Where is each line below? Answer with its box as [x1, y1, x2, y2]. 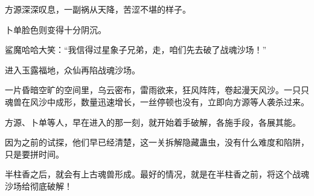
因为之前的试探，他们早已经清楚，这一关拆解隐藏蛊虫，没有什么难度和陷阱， [5, 136, 309, 149]
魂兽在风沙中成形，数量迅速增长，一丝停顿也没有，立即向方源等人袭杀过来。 [5, 95, 309, 108]
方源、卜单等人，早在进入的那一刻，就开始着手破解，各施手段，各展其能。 [5, 115, 301, 128]
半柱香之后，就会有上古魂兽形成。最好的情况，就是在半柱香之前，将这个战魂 [5, 168, 309, 180]
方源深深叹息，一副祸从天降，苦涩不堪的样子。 [5, 3, 191, 15]
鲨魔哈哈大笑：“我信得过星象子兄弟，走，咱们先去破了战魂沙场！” [5, 43, 267, 56]
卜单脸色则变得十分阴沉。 [5, 23, 106, 35]
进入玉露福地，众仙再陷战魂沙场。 [5, 63, 140, 76]
